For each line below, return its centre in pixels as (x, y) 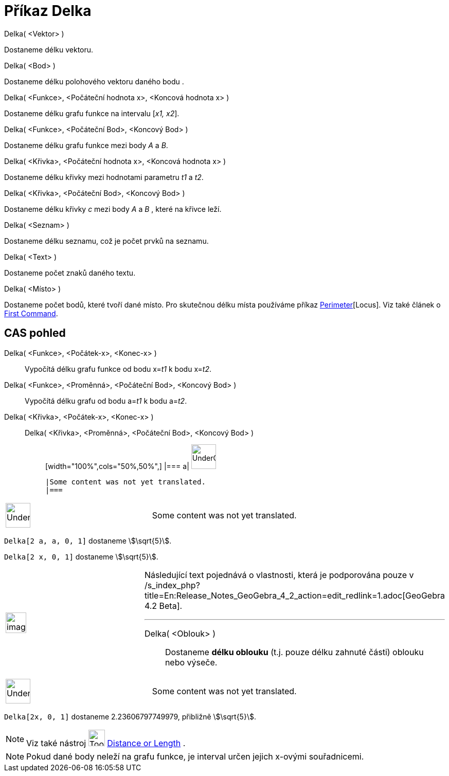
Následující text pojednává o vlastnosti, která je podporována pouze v (279, 575)
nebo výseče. (191, 662)
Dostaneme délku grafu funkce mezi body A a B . (86, 145)
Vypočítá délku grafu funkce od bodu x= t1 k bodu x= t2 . (118, 369)
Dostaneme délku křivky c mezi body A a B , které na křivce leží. (113, 209)
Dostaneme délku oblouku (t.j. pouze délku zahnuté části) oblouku (294, 652)
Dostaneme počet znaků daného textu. (70, 273)
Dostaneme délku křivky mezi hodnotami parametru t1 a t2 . (104, 177)
